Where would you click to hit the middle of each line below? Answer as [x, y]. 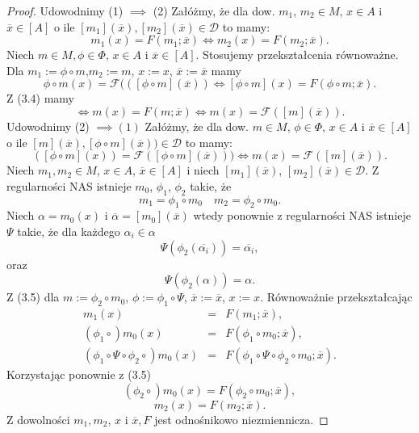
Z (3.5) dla [33, 297]
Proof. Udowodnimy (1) [65, 11]
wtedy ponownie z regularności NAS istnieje [302, 215]
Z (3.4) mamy [40, 98]
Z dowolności [38, 419]
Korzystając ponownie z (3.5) [79, 374]
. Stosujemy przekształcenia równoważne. [297, 55]
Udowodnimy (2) [48, 126]
